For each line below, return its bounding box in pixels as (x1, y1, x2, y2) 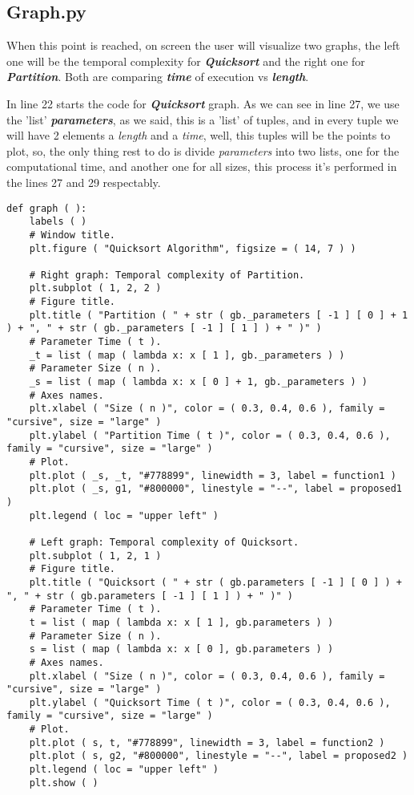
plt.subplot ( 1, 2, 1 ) (29, 550, 162, 562)
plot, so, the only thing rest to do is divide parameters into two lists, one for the (6, 142, 400, 159)
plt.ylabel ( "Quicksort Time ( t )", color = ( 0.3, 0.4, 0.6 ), (29, 696, 391, 708)
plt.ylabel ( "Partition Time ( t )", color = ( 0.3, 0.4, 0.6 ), (29, 429, 391, 441)
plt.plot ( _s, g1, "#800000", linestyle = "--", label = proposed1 (29, 483, 402, 495)
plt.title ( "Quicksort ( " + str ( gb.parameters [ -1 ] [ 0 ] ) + (29, 576, 402, 588)
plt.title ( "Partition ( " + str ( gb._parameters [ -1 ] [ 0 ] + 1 (29, 309, 408, 321)
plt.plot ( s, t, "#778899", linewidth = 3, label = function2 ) (29, 736, 385, 748)
